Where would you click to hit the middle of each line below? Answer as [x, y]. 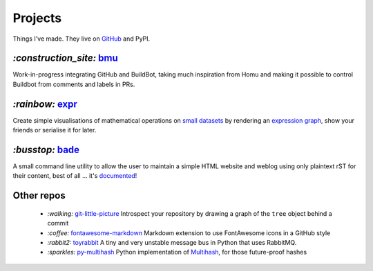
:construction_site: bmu [65, 58]
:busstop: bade [46, 149]
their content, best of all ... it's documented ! [75, 176]
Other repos [39, 195]
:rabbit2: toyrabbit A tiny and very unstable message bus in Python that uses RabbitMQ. [172, 243]
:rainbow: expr [45, 104]
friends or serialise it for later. [55, 130]
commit [58, 223]
